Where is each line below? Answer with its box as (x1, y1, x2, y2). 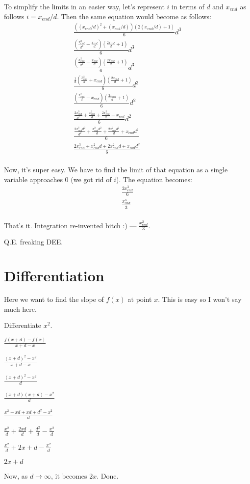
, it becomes (50, 470, 87, 481)
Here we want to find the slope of (4, 294, 104, 304)
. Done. (97, 470, 119, 481)
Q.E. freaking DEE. (4, 237, 63, 247)
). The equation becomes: (116, 174, 192, 184)
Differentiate (4, 320, 42, 330)
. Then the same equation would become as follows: (57, 11, 211, 21)
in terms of (172, 1, 204, 11)
